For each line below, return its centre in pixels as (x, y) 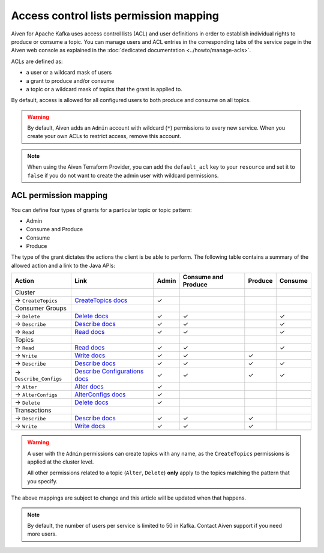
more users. (42, 534)
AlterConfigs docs (100, 394)
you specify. (43, 481)
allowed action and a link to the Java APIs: (63, 265)
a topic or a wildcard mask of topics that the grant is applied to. (104, 89)
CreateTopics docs (101, 300)
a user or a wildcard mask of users (69, 73)
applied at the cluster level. (61, 462)
